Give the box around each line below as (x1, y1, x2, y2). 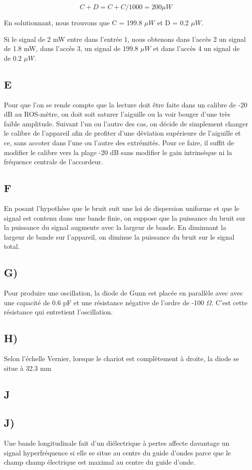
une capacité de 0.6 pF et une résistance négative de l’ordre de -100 (4, 297, 205, 307)
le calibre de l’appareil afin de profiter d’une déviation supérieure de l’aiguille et (4, 128, 241, 138)
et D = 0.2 (157, 17, 189, 27)
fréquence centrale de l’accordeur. (4, 157, 103, 167)
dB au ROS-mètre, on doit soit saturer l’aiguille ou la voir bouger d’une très (4, 109, 231, 119)
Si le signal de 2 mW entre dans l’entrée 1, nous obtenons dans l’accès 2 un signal (4, 34, 246, 44)
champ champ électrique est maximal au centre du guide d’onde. (4, 457, 195, 467)
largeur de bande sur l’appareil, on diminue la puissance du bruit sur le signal (4, 231, 235, 242)
